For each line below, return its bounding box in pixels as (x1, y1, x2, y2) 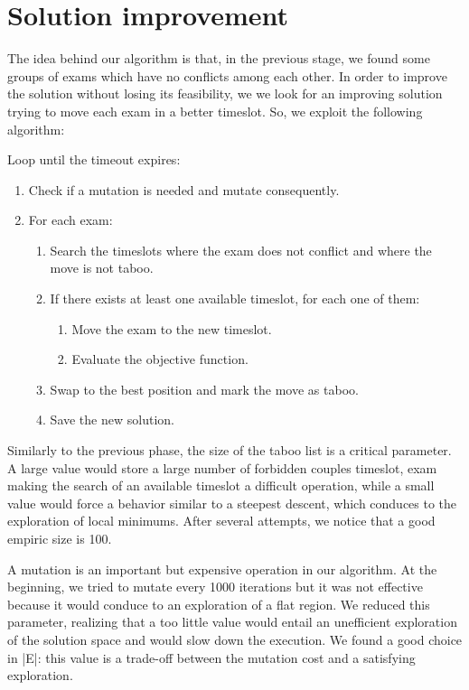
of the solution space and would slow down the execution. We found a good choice (7, 629, 463, 648)
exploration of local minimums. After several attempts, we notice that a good (7, 511, 436, 530)
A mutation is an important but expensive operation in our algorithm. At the (7, 559, 437, 578)
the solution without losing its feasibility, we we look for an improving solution (7, 84, 443, 103)
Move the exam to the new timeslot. (71, 319, 272, 338)
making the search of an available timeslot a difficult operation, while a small (7, 476, 435, 495)
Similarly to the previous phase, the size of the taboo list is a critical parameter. (7, 441, 452, 460)
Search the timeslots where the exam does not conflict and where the (50, 240, 432, 259)
